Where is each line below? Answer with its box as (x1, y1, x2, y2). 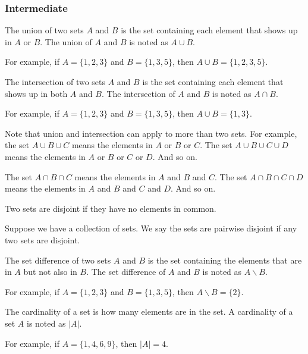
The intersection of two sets (5, 76, 106, 87)
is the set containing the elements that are (147, 253, 302, 266)
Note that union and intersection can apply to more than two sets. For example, (5, 127, 297, 139)
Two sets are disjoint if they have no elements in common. (5, 202, 216, 214)
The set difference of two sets (5, 253, 111, 266)
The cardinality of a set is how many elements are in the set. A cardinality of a (5, 305, 293, 318)
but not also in (23, 265, 77, 278)
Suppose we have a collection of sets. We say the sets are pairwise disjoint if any (5, 222, 297, 234)
